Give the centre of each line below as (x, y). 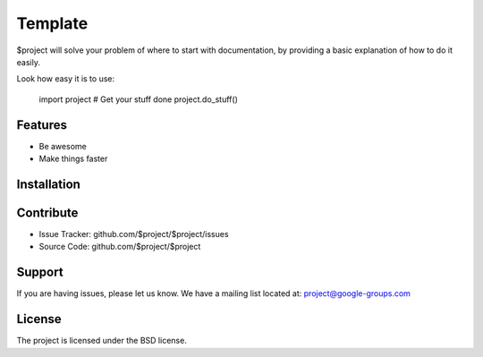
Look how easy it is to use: (66, 79)
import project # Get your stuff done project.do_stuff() (139, 99)
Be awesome (63, 146)
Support (40, 272)
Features (42, 125)
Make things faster (73, 159)
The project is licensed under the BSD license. (102, 341)
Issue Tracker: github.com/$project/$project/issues (134, 234)
